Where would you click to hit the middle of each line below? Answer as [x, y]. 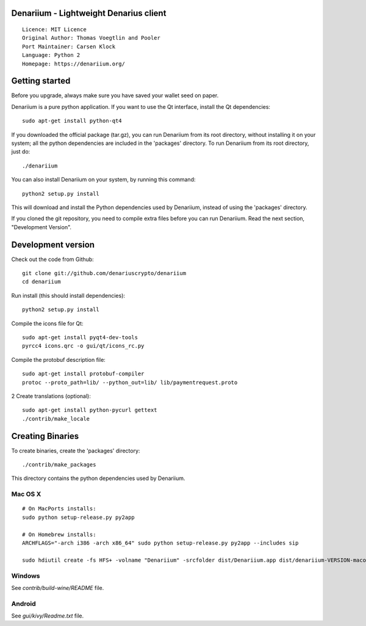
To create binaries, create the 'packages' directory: [76, 451]
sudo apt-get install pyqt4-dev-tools [80, 337]
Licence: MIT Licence [54, 30]
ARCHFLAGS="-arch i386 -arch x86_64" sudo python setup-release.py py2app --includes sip [160, 543]
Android [23, 603]
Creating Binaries [45, 436]
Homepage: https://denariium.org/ [74, 64]
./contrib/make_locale [56, 418]
